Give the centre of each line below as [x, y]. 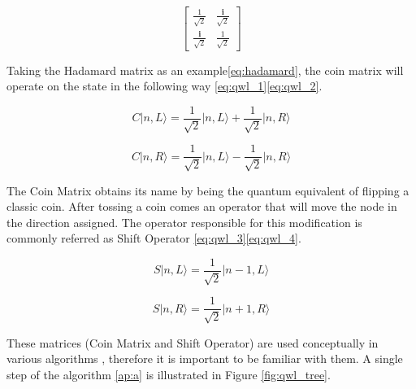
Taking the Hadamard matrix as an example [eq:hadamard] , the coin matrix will [205, 70]
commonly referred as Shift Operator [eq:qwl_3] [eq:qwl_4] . [154, 238]
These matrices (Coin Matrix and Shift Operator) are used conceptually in [193, 342]
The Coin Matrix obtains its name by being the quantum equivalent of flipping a [208, 190]
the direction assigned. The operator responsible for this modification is [184, 222]
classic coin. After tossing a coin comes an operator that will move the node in [202, 206]
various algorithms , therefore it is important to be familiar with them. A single [205, 358]
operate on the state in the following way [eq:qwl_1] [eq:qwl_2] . [165, 86]
